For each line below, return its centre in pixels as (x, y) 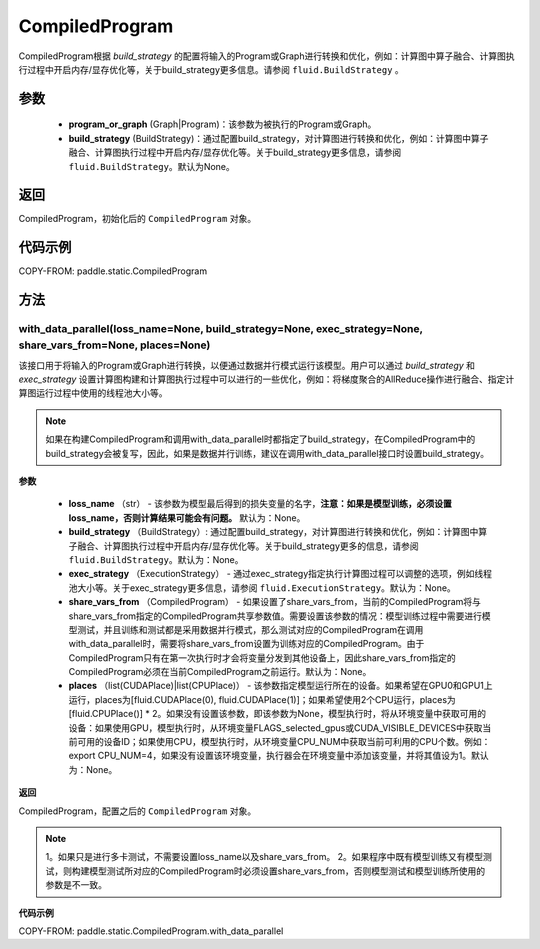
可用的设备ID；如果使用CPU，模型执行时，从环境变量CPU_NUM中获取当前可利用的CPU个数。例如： (283, 742)
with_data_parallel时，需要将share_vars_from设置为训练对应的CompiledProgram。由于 (246, 644)
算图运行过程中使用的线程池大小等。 (93, 393)
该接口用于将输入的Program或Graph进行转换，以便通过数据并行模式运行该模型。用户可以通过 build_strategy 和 (246, 365)
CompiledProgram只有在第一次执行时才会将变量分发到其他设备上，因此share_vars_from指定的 (262, 657)
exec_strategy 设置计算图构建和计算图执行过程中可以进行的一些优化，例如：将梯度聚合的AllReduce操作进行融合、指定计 (266, 379)
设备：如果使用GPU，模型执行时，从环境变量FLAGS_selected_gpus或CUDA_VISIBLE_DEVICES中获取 (275, 727)
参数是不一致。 (76, 885)
